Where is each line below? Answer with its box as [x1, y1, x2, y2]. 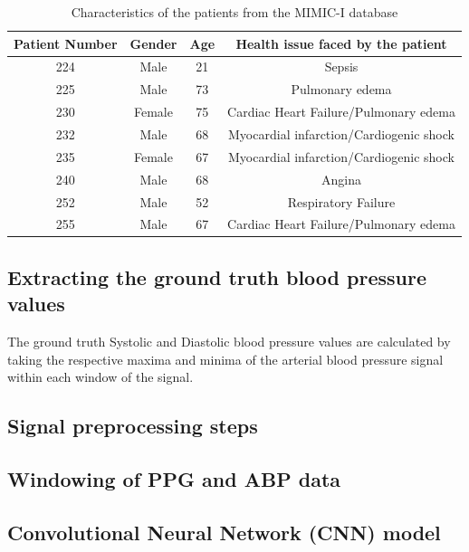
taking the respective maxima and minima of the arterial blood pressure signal [7, 349, 444, 368]
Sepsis [324, 57, 359, 76]
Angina [321, 169, 361, 188]
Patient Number [14, 33, 118, 52]
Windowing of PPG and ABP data [7, 464, 341, 492]
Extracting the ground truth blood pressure [7, 262, 427, 290]
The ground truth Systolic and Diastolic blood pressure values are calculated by [7, 332, 451, 351]
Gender [129, 33, 177, 52]
